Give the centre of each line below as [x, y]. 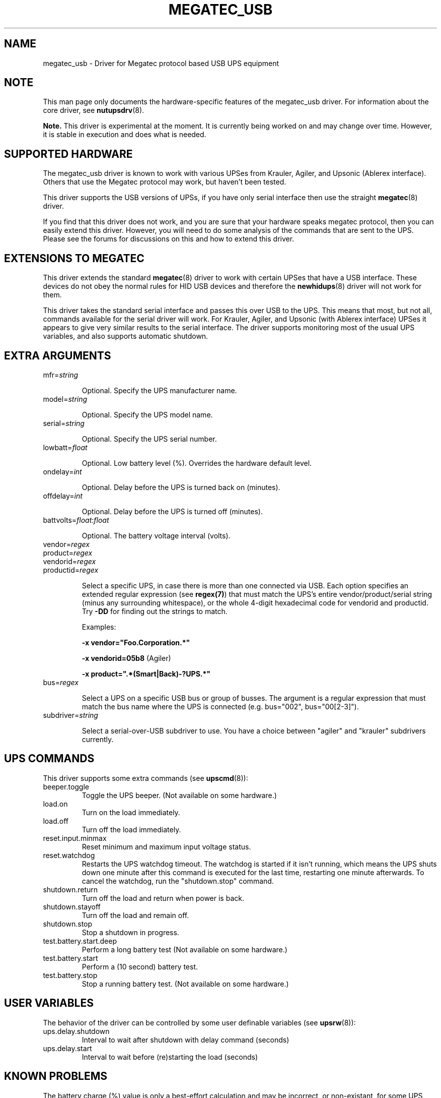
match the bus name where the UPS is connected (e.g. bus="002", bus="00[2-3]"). [220, 706]
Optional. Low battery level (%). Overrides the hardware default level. [197, 463]
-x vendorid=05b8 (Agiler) [126, 658]
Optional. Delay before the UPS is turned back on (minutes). [181, 487]
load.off [56, 821]
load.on [55, 804]
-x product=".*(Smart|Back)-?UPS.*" [146, 674]
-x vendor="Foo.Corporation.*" [136, 642]
